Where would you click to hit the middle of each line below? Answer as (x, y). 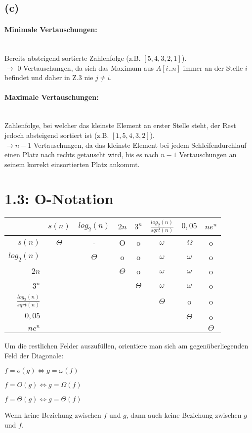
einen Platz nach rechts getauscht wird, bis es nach (82, 154)
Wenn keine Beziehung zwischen (53, 415)
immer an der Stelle (213, 67)
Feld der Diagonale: (34, 355)
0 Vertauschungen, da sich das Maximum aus (86, 67)
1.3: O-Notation (59, 198)
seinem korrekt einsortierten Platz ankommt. (72, 164)
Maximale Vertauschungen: (52, 97)
